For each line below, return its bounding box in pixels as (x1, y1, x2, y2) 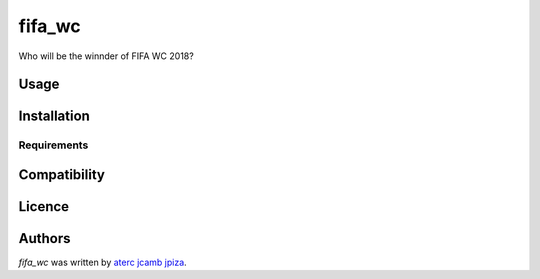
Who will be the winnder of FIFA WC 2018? (18, 50, 194, 62)
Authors (18, 230, 71, 247)
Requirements (18, 138, 89, 152)
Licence (18, 198, 70, 215)
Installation (18, 108, 90, 125)
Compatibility (18, 166, 105, 183)
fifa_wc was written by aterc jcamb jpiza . (18, 256, 187, 269)
